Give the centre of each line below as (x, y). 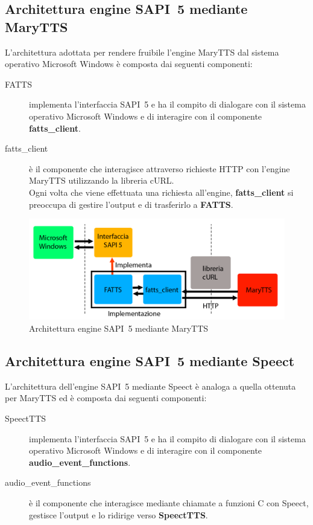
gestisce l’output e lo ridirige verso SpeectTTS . (119, 514)
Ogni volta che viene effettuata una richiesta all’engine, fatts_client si (161, 192)
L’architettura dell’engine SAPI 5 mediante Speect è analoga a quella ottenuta (150, 386)
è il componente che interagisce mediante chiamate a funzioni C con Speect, (169, 502)
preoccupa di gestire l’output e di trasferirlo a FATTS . (131, 204)
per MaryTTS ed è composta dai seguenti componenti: (106, 398)
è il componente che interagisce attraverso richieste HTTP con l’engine (160, 168)
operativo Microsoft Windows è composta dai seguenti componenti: (129, 64)
